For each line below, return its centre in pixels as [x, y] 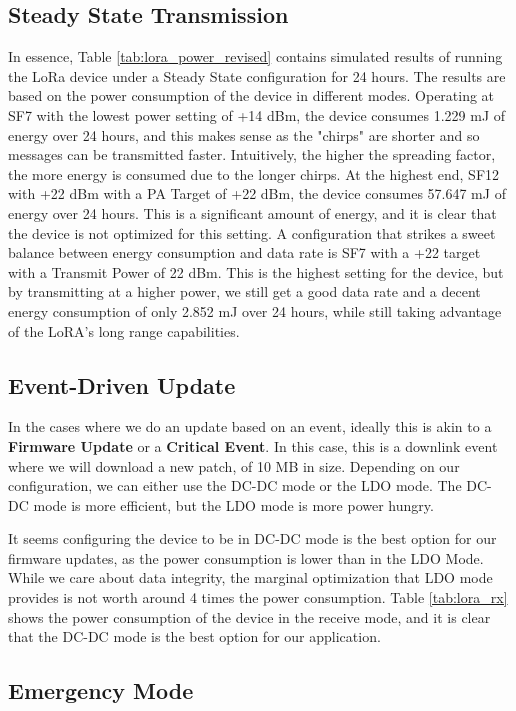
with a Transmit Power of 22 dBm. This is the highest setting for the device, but [256, 271]
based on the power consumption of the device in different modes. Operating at [251, 95]
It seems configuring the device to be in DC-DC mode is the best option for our [252, 538]
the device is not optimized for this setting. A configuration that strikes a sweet [252, 232]
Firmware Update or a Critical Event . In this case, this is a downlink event [253, 445]
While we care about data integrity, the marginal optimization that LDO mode [250, 577]
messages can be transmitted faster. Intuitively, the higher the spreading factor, [252, 154]
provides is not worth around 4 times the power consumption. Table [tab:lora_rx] [258, 597]
